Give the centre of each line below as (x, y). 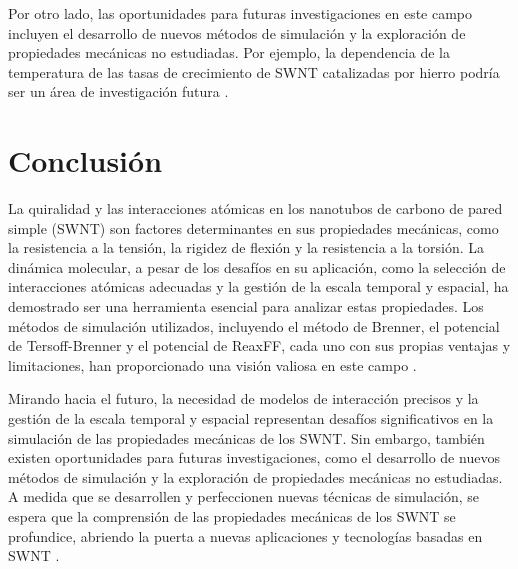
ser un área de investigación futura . (118, 91)
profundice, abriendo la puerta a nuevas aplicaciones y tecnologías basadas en (245, 535)
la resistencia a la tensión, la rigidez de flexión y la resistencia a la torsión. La (246, 247)
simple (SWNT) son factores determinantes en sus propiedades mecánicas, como (253, 227)
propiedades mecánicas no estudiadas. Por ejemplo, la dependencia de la (229, 52)
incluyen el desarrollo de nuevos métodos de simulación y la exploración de (237, 32)
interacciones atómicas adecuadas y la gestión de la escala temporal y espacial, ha (258, 286)
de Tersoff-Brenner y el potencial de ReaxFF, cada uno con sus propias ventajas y (259, 345)
